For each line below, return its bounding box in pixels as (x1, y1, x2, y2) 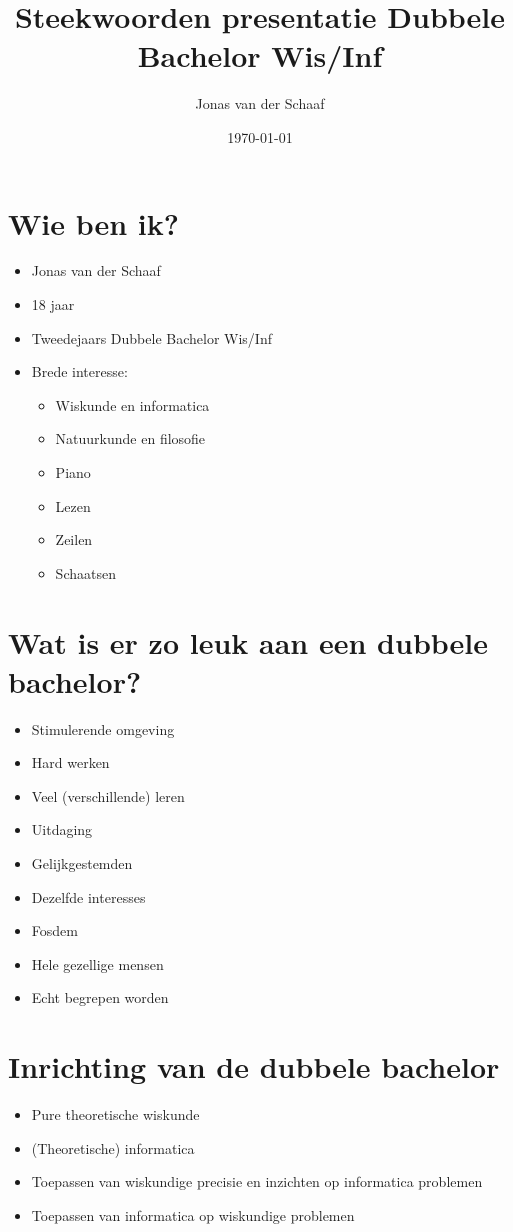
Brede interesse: (31, 361, 128, 382)
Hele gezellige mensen (31, 953, 164, 974)
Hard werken (31, 752, 110, 773)
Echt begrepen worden (31, 987, 169, 1008)
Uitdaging (31, 819, 93, 840)
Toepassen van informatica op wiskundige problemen (31, 1204, 355, 1225)
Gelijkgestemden (31, 853, 133, 874)
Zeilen (55, 529, 93, 550)
